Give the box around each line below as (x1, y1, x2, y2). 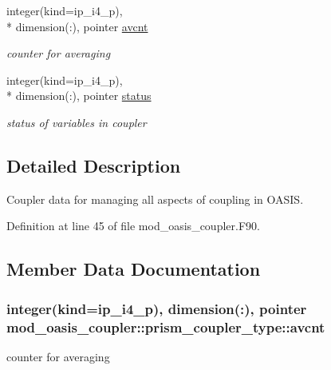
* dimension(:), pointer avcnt (6, 18, 148, 34)
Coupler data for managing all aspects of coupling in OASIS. (6, 190, 304, 207)
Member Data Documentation (6, 257, 261, 281)
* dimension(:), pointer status (6, 87, 152, 104)
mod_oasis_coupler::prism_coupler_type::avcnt (6, 316, 325, 336)
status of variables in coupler (6, 113, 147, 130)
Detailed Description (6, 153, 181, 177)
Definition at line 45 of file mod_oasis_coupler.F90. (6, 217, 260, 234)
